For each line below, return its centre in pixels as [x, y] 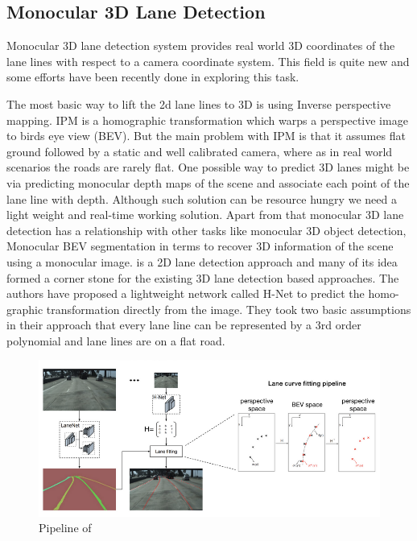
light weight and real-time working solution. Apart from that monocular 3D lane [205, 215]
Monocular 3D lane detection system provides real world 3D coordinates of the [201, 45]
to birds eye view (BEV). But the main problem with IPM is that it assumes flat [206, 136]
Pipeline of [65, 528]
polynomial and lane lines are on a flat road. [116, 340]
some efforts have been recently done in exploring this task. [153, 77]
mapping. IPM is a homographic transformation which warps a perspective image [207, 120]
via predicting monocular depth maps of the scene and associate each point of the [208, 182]
